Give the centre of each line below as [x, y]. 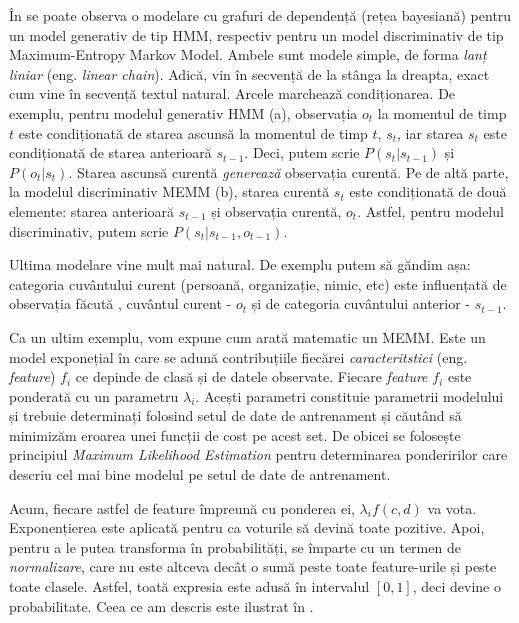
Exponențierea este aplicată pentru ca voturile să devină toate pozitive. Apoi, [247, 527]
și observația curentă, [276, 210]
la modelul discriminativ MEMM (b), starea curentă [169, 191]
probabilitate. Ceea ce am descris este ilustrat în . [161, 605]
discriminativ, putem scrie [89, 230]
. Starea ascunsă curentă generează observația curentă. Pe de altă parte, [288, 171]
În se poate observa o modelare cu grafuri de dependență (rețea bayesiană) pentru [260, 15]
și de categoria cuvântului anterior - [361, 303]
